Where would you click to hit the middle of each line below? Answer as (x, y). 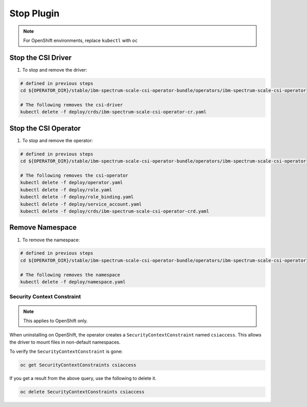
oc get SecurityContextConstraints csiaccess (78, 365)
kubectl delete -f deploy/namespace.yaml (73, 282)
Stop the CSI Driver (40, 58)
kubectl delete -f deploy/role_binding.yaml (77, 197)
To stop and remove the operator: (58, 140)
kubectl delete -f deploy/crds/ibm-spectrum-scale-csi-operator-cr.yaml (113, 112)
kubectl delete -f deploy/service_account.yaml (81, 204)
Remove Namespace (43, 228)
